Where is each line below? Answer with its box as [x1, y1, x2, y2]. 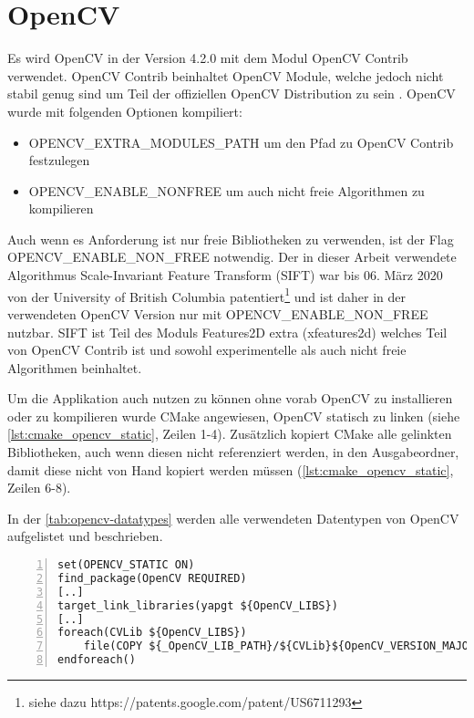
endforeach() [57, 653, 136, 667]
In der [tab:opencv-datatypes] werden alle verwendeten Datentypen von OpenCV [7, 508, 459, 527]
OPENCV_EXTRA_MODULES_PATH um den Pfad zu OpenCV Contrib [28, 132, 454, 151]
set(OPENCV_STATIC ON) [57, 558, 195, 572]
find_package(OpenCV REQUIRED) [57, 571, 247, 585]
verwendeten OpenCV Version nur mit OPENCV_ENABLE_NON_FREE [7, 304, 428, 323]
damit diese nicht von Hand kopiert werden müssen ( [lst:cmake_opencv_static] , [7, 460, 454, 479]
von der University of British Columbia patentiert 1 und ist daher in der [7, 284, 407, 306]
